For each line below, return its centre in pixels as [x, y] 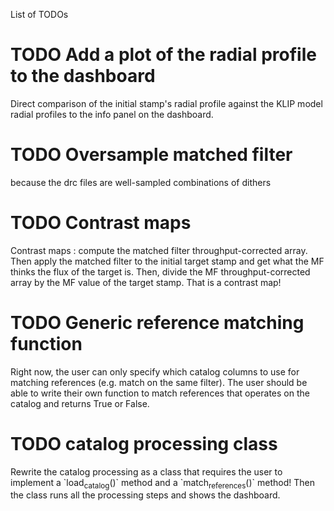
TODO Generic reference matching [157, 323]
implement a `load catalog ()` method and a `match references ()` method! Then [162, 483]
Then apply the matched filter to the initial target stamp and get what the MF [167, 261]
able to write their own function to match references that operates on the [160, 393]
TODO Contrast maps [101, 223]
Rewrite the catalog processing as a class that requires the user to [146, 471]
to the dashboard [83, 76]
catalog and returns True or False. [80, 403]
